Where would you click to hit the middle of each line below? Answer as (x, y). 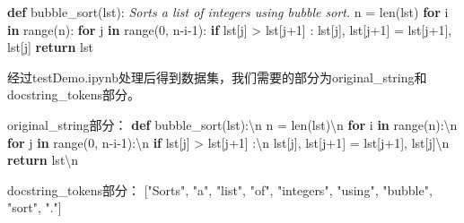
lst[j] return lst (50, 47)
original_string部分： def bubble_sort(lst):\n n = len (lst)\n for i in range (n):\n (232, 124)
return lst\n (43, 160)
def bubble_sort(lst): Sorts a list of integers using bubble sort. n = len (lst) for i (228, 12)
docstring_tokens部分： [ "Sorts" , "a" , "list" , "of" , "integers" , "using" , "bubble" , (220, 189)
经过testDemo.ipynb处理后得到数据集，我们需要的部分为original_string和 (217, 77)
